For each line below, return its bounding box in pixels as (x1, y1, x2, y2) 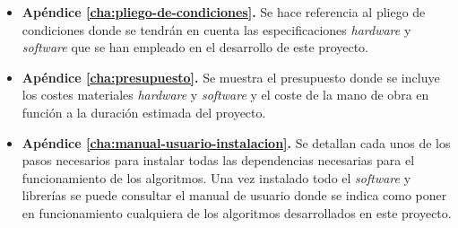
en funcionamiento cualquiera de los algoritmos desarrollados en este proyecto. (22, 203, 452, 222)
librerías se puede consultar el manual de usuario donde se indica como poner (22, 186, 447, 205)
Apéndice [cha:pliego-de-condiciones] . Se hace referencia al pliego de (22, 3, 426, 21)
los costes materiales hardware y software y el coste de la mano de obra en (22, 85, 429, 104)
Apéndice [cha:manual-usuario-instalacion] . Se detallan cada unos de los (22, 133, 451, 152)
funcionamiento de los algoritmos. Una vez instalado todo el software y (22, 168, 411, 187)
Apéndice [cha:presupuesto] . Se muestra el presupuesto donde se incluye (22, 67, 440, 86)
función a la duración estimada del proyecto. (22, 102, 266, 121)
